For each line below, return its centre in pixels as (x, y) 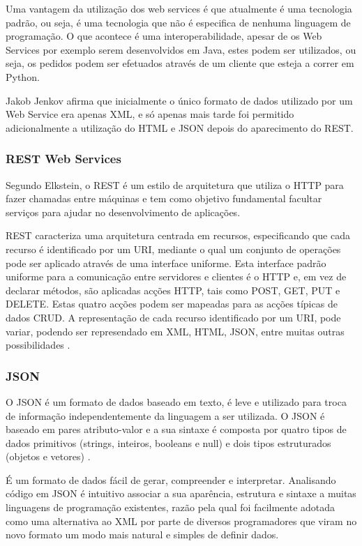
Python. (23, 76)
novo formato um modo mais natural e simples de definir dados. (142, 534)
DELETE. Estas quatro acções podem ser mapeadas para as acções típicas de (172, 304)
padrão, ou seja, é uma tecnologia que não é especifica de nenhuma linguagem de (178, 22)
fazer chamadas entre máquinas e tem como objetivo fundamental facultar (164, 198)
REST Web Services (63, 159)
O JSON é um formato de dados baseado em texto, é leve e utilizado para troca (176, 401)
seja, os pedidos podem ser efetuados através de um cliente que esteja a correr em (180, 63)
